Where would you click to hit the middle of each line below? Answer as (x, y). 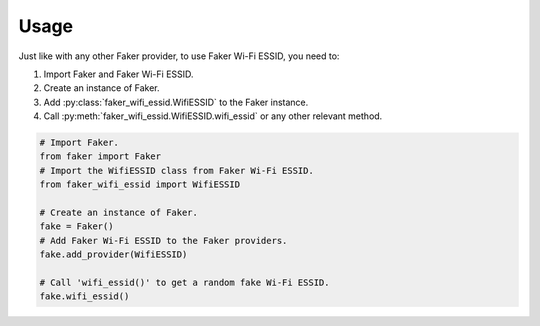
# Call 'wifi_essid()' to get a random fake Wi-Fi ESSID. (184, 282)
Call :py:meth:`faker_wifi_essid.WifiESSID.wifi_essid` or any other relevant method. (213, 116)
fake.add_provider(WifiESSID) (113, 254)
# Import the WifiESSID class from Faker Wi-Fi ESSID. (176, 170)
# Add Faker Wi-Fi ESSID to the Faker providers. (163, 240)
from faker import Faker (100, 156)
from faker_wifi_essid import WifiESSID (139, 184)
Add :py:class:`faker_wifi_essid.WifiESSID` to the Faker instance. (176, 102)
